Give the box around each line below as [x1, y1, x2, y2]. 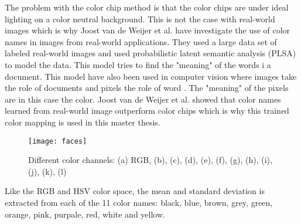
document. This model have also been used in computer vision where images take [5, 70, 297, 82]
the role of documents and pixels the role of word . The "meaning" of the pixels [5, 82, 289, 94]
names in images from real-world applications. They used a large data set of [5, 35, 277, 47]
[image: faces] [28, 137, 87, 145]
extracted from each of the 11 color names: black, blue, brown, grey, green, [5, 196, 273, 208]
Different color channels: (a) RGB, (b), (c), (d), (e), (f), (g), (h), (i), [28, 154, 272, 166]
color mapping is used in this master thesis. [5, 116, 160, 128]
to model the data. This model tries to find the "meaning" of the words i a [5, 58, 271, 70]
